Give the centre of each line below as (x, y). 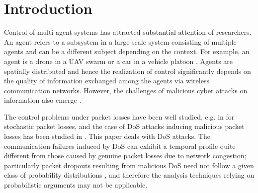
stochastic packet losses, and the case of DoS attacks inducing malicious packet (124, 126)
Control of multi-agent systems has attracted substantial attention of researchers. (128, 32)
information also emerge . (43, 100)
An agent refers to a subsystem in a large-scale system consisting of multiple (120, 41)
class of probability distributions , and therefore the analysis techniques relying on (129, 175)
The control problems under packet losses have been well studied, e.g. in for (119, 116)
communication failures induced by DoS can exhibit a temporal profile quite (120, 146)
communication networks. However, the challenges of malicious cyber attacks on (126, 90)
